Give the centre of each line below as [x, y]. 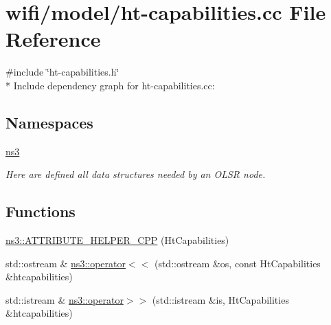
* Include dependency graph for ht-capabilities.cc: [110, 85]
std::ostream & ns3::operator [66, 263]
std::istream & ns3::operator [65, 299]
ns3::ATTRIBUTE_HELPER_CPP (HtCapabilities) [117, 240]
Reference [53, 39]
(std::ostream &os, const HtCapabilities [237, 263]
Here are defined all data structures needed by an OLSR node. [136, 174]
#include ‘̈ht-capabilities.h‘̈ [62, 72]
